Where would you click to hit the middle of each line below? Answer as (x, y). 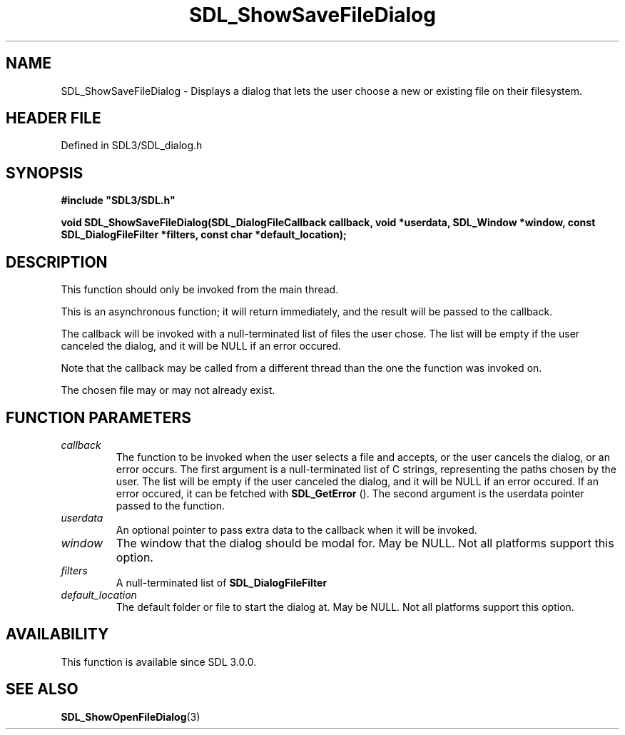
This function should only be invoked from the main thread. (200, 290)
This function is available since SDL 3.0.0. (159, 661)
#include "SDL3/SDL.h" (118, 201)
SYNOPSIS (45, 173)
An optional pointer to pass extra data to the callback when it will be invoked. (296, 529)
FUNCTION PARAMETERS (98, 417)
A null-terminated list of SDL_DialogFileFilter (222, 582)
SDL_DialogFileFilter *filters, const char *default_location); (204, 235)
